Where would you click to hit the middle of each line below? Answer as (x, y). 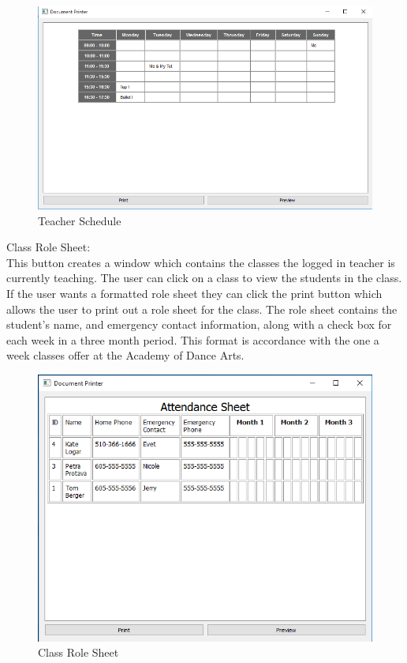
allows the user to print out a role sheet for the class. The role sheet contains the (202, 309)
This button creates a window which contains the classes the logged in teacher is (201, 262)
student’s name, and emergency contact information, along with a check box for (199, 324)
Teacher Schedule (80, 220)
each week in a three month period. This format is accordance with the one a (193, 339)
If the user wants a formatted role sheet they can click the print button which (194, 294)
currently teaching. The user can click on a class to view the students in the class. (204, 278)
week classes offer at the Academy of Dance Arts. (125, 355)
